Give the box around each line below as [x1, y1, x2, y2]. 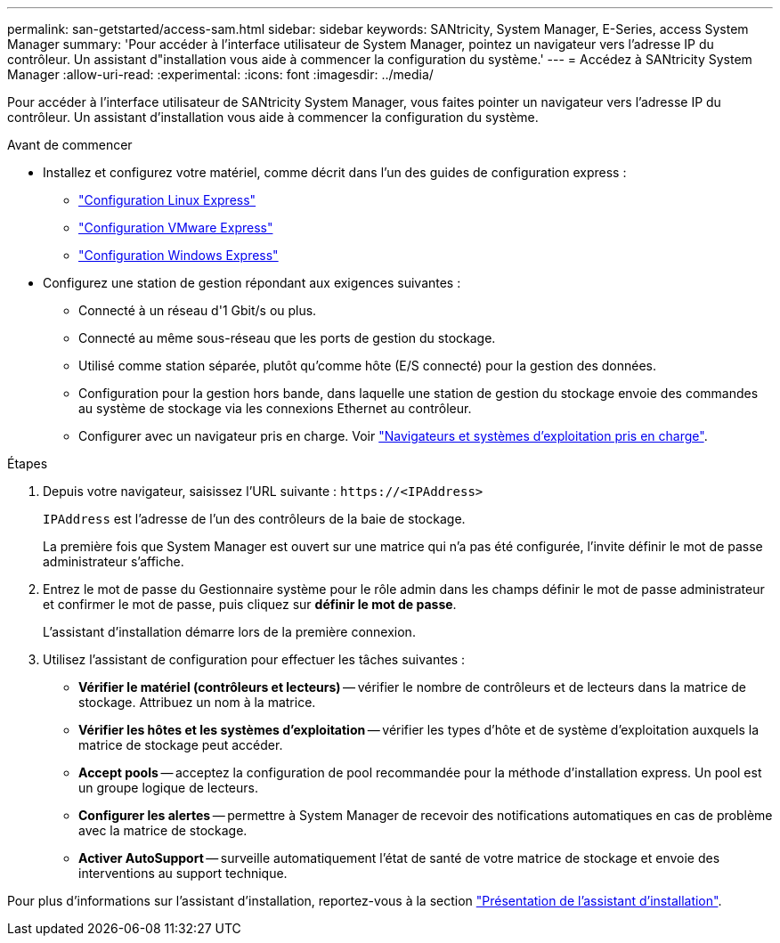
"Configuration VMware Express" [78, 220, 273, 235]
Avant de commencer [7, 137, 133, 152]
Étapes [7, 456, 48, 471]
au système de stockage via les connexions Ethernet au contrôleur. [78, 401, 472, 416]
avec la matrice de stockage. [78, 823, 248, 838]
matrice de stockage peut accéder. [78, 737, 283, 752]
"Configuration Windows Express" [78, 248, 279, 263]
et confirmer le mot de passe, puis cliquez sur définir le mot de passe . [43, 597, 457, 612]
